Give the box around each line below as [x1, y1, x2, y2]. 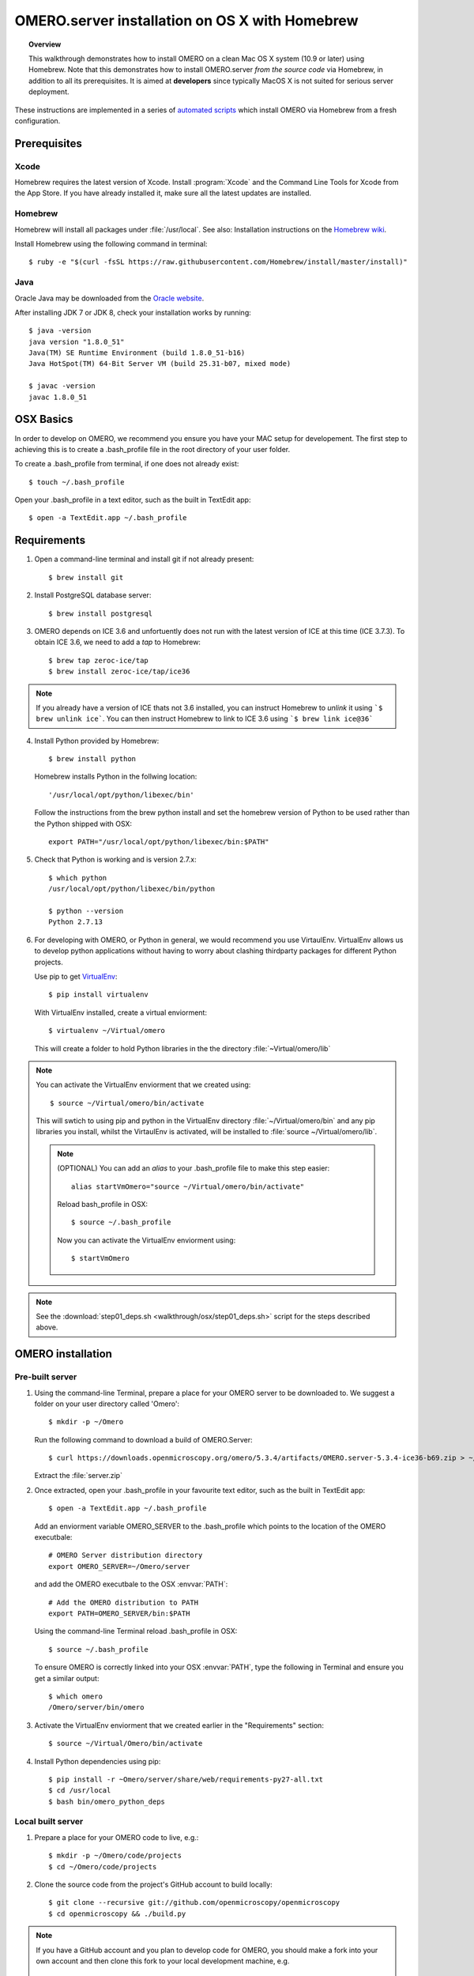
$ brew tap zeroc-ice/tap [48, 656, 149, 665]
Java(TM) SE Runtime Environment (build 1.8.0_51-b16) [28, 349, 246, 357]
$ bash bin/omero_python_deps [48, 1797, 166, 1806]
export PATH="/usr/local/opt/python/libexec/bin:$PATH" [48, 838, 269, 847]
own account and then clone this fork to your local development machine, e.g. [36, 1956, 290, 1966]
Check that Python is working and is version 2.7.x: [34, 854, 197, 865]
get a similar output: [34, 1673, 100, 1683]
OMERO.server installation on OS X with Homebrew [14, 12, 359, 29]
